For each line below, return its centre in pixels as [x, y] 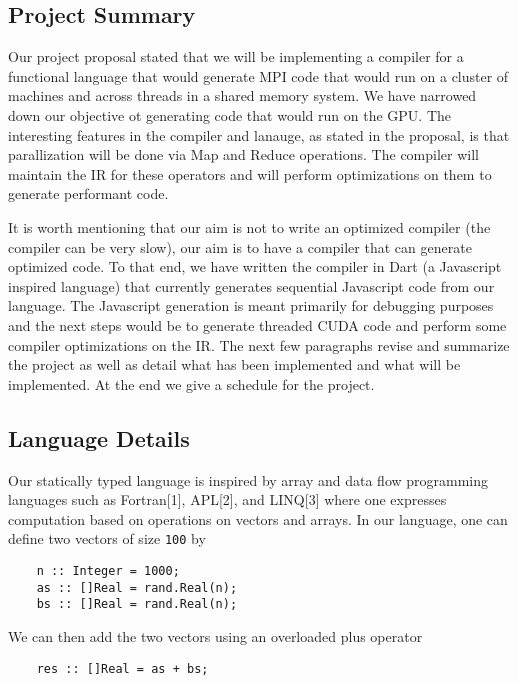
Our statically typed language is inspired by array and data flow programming [248, 479]
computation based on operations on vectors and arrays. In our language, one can [258, 518]
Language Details [99, 437]
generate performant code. [88, 193]
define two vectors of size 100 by [107, 538]
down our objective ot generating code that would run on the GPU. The [229, 114]
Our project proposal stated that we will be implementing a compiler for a [236, 56]
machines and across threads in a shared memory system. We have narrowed [242, 95]
